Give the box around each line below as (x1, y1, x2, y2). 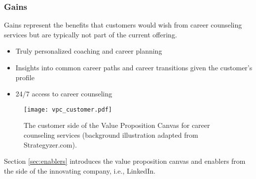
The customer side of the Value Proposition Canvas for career (24, 120, 210, 130)
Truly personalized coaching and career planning (15, 46, 162, 56)
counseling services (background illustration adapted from (24, 130, 198, 140)
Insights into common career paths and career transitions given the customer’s (15, 62, 253, 72)
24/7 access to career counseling (15, 89, 112, 99)
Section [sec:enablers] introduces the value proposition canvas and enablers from (4, 156, 246, 166)
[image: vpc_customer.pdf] (24, 106, 112, 113)
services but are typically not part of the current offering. (4, 29, 177, 39)
